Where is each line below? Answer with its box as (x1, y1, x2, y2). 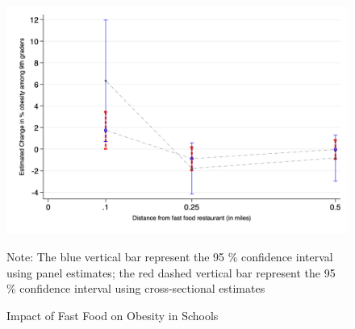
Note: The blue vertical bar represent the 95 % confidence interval (6, 248, 333, 264)
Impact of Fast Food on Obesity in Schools (6, 306, 219, 323)
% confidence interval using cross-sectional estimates (6, 280, 265, 297)
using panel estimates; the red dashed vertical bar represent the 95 (6, 264, 336, 281)
